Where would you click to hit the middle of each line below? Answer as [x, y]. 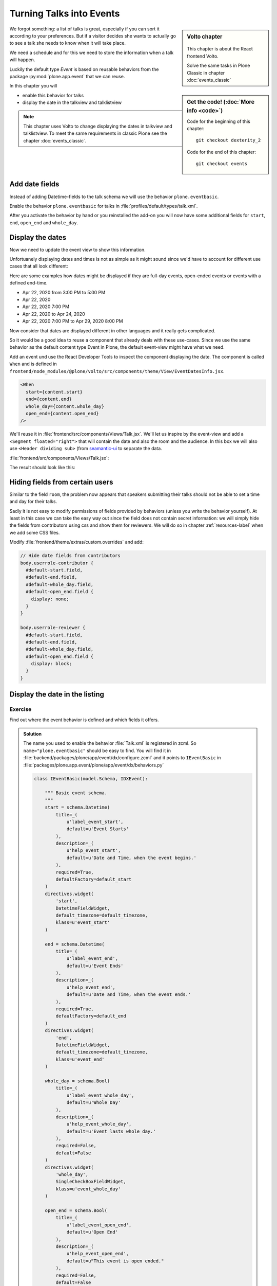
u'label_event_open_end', [99, 1225]
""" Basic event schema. [76, 793]
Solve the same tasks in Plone [219, 66]
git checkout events [222, 164]
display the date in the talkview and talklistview [72, 102]
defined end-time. [29, 283]
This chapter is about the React [220, 49]
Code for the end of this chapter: [222, 152]
